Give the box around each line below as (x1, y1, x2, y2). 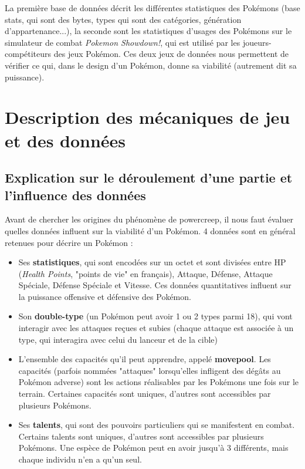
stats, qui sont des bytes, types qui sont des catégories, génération (5, 13, 242, 25)
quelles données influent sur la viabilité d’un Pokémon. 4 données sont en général (5, 224, 296, 237)
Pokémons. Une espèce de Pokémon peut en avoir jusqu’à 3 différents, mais (18, 441, 289, 454)
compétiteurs (5, 48, 52, 60)
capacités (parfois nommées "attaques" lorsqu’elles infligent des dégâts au (18, 364, 281, 376)
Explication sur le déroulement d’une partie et (5, 168, 293, 187)
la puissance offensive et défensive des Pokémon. (18, 290, 191, 302)
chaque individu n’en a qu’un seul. (18, 453, 142, 465)
